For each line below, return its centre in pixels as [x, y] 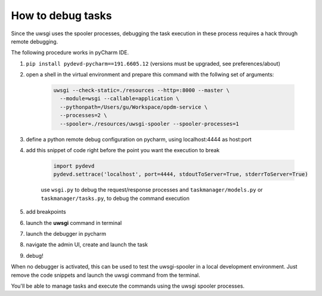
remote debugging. [35, 41]
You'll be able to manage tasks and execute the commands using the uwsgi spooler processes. [128, 286]
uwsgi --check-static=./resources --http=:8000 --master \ [141, 90]
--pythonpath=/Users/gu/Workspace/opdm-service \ [134, 107]
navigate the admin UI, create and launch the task [87, 245]
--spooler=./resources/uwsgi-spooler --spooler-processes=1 [149, 124]
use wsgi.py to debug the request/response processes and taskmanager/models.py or [152, 190]
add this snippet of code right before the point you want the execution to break [123, 150]
